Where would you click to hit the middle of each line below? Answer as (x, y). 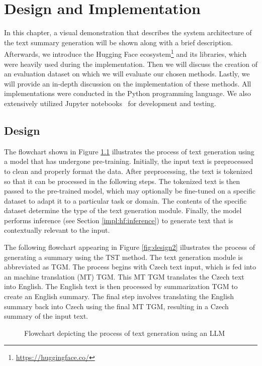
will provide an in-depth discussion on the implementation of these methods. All (128, 83)
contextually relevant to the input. (57, 230)
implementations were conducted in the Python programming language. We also (127, 93)
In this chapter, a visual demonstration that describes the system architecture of (128, 32)
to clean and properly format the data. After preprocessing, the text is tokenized (128, 171)
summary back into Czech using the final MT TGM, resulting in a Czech (116, 306)
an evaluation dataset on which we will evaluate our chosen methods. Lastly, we (127, 74)
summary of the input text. (46, 316)
